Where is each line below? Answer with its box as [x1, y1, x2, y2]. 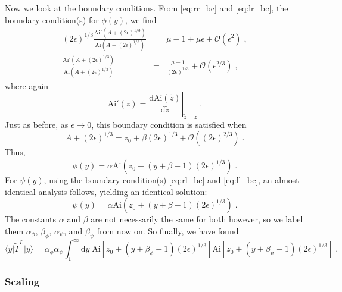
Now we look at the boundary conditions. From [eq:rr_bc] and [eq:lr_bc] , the [5, 2, 288, 14]
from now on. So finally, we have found [97, 224, 239, 237]
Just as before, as [5, 118, 69, 130]
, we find [125, 13, 157, 26]
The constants [5, 213, 57, 225]
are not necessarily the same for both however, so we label [91, 213, 303, 225]
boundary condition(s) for [5, 13, 99, 26]
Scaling [5, 274, 40, 288]
